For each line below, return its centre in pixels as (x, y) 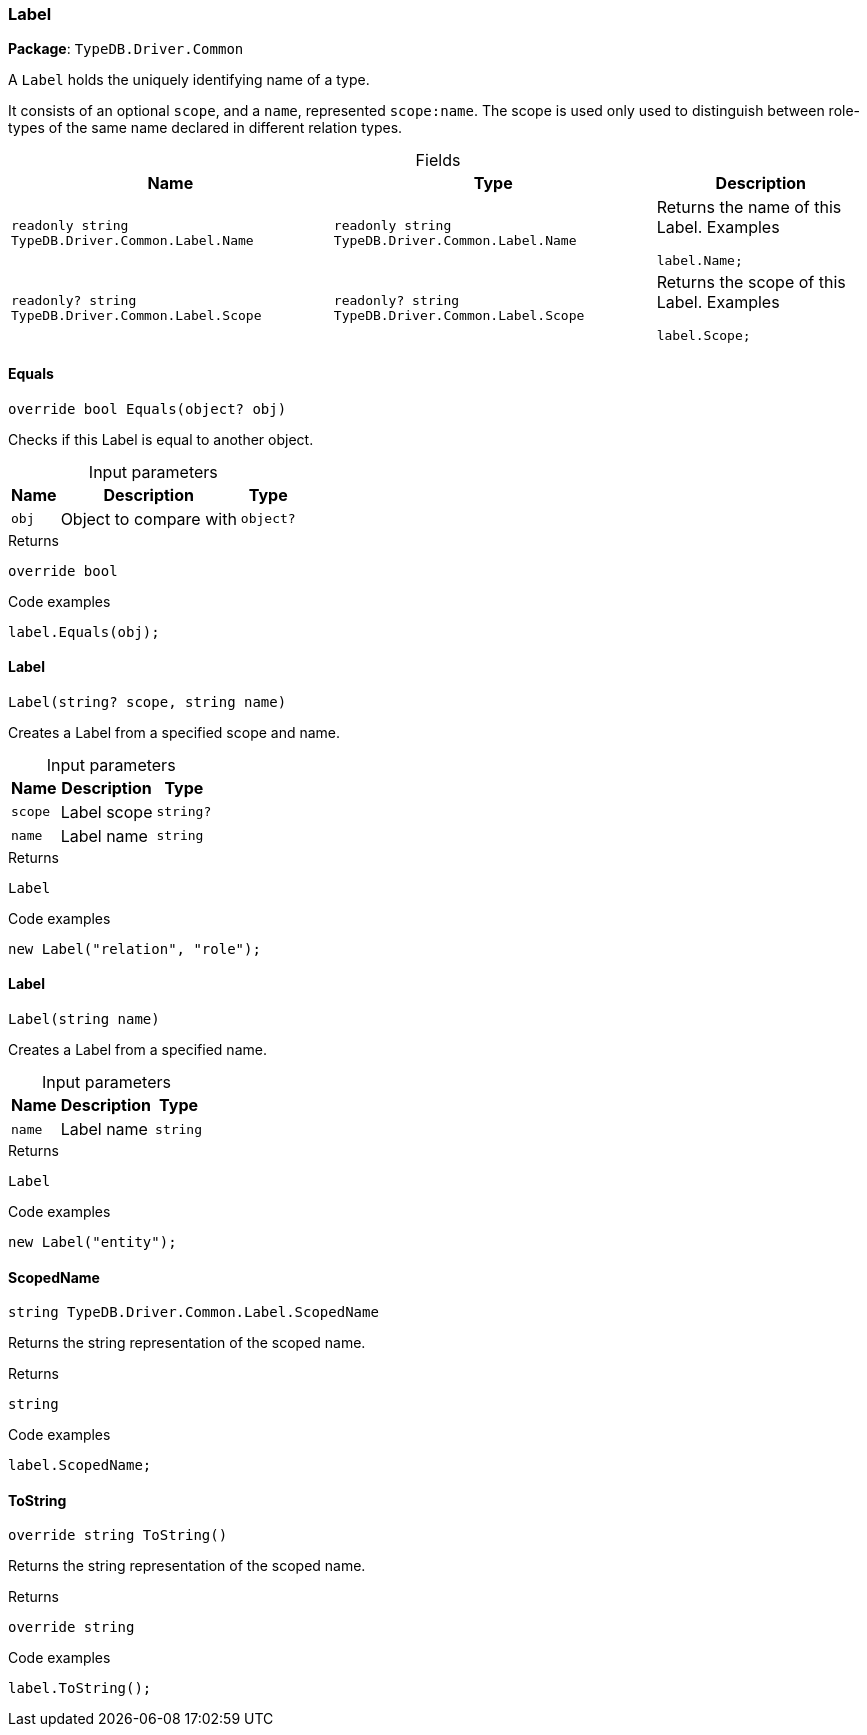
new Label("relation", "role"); (134, 948)
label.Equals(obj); (84, 631)
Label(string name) (84, 1019)
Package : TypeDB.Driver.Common (126, 49)
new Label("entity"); (92, 1242)
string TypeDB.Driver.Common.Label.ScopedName (193, 1312)
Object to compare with (148, 518)
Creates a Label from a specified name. (137, 1050)
